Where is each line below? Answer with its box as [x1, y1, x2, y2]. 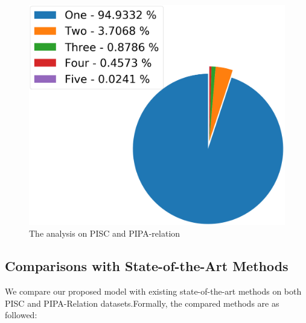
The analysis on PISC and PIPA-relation [29, 227, 180, 240]
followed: [5, 309, 37, 321]
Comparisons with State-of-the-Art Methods [5, 257, 288, 275]
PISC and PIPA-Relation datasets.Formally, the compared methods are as [5, 296, 279, 309]
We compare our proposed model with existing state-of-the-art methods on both [5, 285, 302, 298]
